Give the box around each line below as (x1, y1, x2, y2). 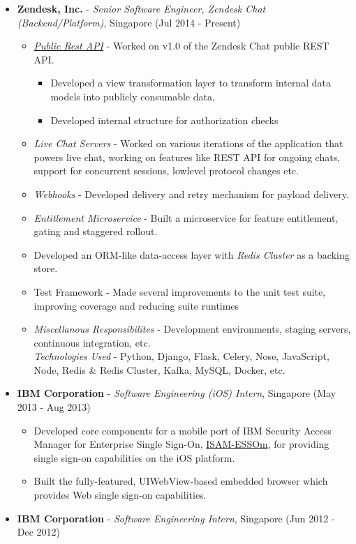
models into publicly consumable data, (50, 89, 215, 103)
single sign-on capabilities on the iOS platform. (34, 450, 235, 464)
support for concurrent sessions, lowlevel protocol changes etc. (34, 163, 299, 178)
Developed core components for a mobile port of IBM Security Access (34, 423, 332, 437)
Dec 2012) (17, 524, 61, 539)
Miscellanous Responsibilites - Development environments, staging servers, (34, 322, 351, 336)
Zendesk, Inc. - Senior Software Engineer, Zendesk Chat (17, 1, 266, 15)
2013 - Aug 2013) (17, 400, 91, 414)
